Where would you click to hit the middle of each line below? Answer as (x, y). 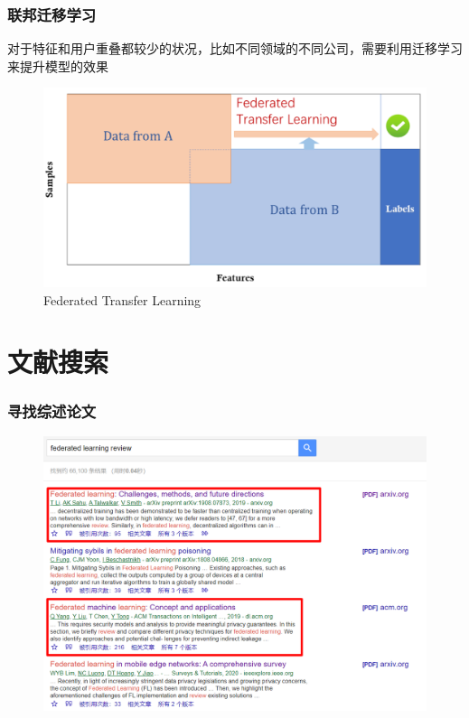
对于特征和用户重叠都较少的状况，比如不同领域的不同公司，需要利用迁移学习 (235, 48)
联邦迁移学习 (52, 14)
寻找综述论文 (52, 410)
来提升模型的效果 (58, 65)
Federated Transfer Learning (122, 299)
